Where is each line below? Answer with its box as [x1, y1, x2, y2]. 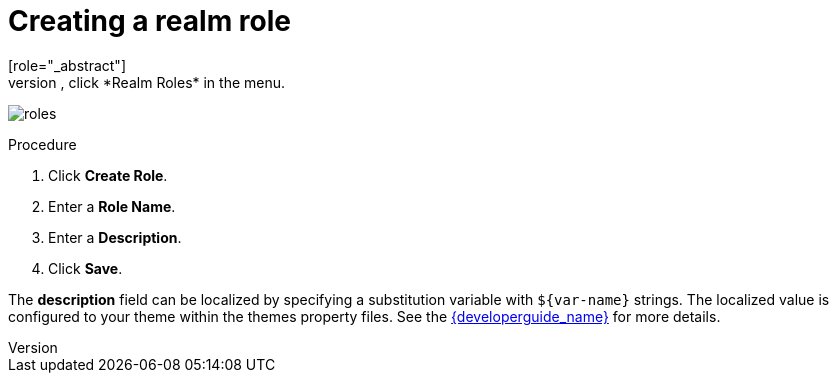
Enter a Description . [48, 228, 182, 246]
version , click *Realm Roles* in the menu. [8, 73, 286, 91]
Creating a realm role [8, 4, 291, 38]
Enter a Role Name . [48, 197, 176, 215]
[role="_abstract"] [8, 56, 127, 74]
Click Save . [48, 259, 123, 277]
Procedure [8, 135, 77, 153]
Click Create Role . [48, 166, 168, 184]
